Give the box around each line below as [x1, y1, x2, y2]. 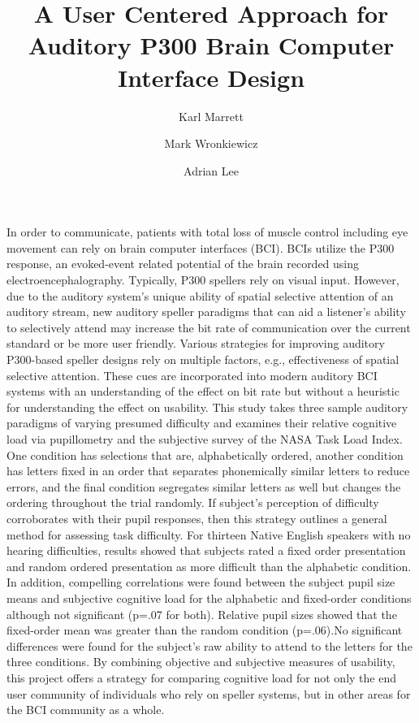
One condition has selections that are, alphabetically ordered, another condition [6, 446, 404, 463]
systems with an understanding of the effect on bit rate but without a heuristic [6, 383, 400, 400]
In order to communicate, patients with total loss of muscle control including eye [6, 223, 408, 240]
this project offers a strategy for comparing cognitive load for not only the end [6, 669, 396, 686]
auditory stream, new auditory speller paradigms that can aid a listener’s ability [6, 303, 406, 320]
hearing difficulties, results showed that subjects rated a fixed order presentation [6, 542, 406, 559]
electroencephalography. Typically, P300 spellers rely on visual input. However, [6, 271, 400, 288]
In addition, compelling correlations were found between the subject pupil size [6, 574, 395, 591]
